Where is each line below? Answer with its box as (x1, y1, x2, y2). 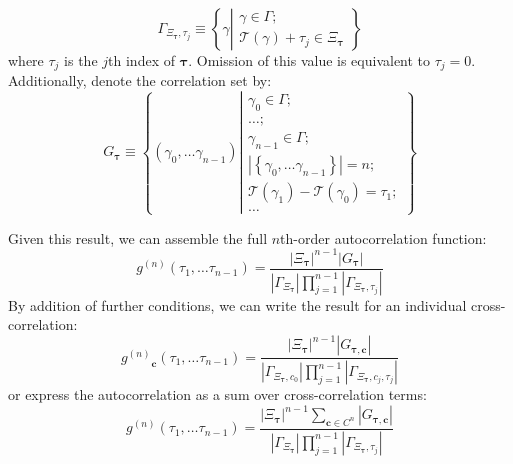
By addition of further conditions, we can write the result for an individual (8, 294, 467, 315)
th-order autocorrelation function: (280, 227, 487, 248)
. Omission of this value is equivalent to (188, 50, 431, 70)
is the (64, 50, 98, 70)
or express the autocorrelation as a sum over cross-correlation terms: (8, 384, 427, 405)
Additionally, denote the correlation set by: (8, 70, 272, 91)
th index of (108, 50, 175, 70)
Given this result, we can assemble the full (8, 227, 268, 248)
